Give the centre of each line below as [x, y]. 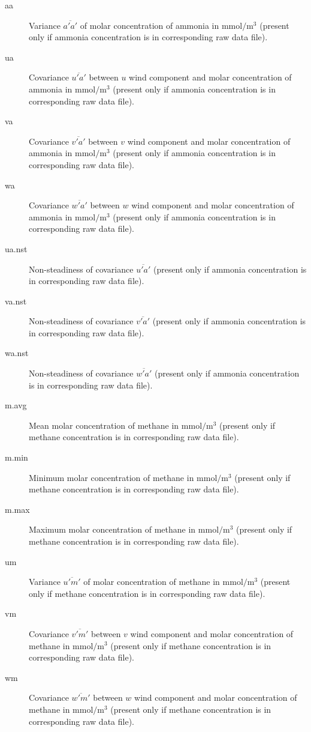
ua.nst [16, 248]
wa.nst [17, 353]
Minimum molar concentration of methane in [111, 477]
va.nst [16, 301]
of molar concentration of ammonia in [150, 25]
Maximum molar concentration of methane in [112, 529]
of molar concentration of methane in [152, 582]
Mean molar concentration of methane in [104, 425]
